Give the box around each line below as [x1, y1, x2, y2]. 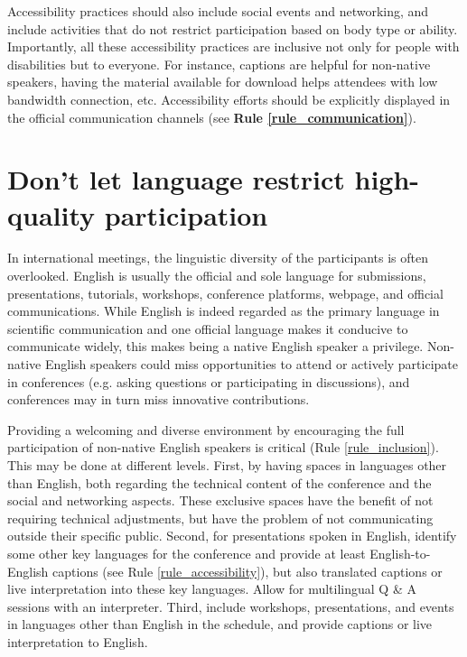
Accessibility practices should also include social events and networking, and [7, 2, 429, 20]
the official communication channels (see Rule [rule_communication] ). [7, 107, 416, 126]
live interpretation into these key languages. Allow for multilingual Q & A [7, 579, 416, 598]
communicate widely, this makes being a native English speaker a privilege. [7, 337, 424, 356]
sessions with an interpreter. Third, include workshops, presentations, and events [7, 597, 454, 615]
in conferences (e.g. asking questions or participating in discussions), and [7, 372, 410, 391]
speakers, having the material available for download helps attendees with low [7, 72, 438, 91]
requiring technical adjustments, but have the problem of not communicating [7, 508, 434, 527]
